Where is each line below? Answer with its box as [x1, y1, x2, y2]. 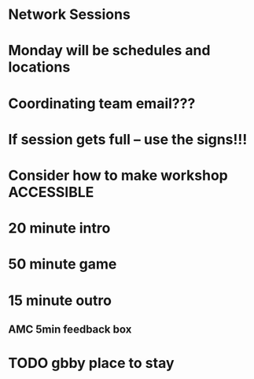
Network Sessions [8, 6, 131, 24]
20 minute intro [8, 219, 111, 237]
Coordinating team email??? [8, 95, 196, 112]
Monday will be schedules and [8, 42, 211, 60]
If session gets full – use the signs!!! [8, 130, 248, 148]
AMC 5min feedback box [8, 322, 132, 336]
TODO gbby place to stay [8, 355, 175, 372]
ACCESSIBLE [8, 183, 94, 201]
